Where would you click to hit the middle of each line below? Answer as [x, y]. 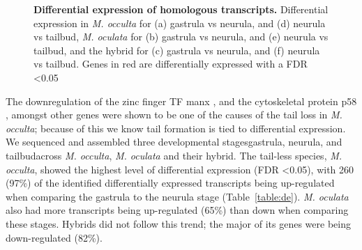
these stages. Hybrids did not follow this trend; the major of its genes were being [178, 223]
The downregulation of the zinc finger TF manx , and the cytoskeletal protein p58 [181, 101]
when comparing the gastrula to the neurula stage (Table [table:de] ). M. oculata [177, 196]
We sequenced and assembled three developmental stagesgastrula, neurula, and [174, 142]
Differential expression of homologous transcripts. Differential [181, 9]
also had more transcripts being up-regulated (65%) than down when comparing [177, 210]
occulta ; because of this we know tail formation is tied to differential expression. [176, 128]
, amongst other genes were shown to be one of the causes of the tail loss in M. [174, 115]
